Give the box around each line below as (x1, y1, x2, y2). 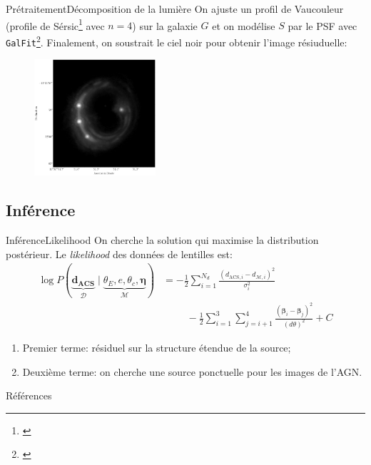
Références (6, 388, 52, 403)
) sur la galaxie (132, 18, 198, 33)
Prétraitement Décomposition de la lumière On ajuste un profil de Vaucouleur (6, 1, 344, 16)
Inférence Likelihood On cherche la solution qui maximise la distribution (6, 232, 319, 247)
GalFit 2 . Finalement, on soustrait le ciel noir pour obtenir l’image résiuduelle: (6, 32, 347, 49)
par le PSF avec (288, 18, 357, 33)
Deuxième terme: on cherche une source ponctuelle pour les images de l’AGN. (22, 364, 362, 379)
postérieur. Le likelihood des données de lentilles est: (6, 246, 233, 261)
